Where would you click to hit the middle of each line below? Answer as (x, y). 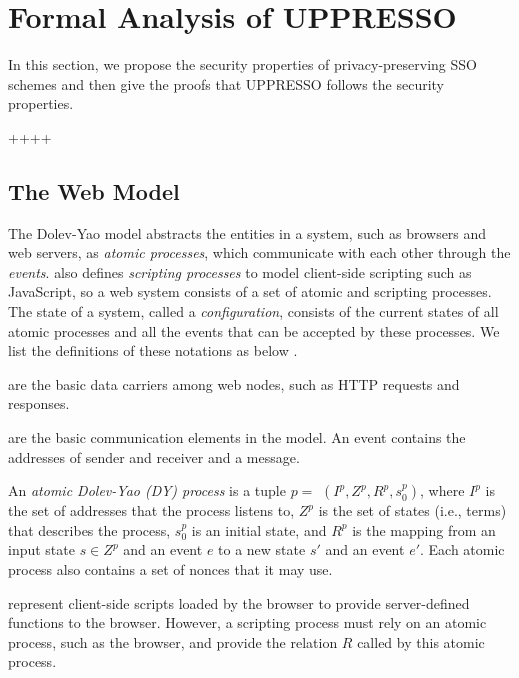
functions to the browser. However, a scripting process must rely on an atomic (247, 622)
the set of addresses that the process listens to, (151, 510)
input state (41, 549)
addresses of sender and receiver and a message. (154, 456)
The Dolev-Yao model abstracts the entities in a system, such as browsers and (247, 232)
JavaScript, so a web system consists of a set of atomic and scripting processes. (250, 291)
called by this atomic (421, 641)
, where (442, 490)
